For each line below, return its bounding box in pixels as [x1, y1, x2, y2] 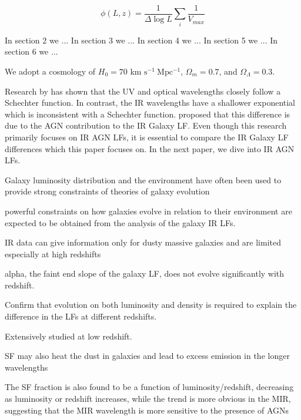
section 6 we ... [5, 45, 58, 58]
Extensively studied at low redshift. [5, 330, 132, 342]
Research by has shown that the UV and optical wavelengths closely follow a [5, 85, 281, 97]
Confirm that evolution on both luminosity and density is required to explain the [5, 298, 297, 311]
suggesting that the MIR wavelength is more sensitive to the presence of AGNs [5, 404, 289, 416]
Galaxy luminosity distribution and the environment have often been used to [5, 173, 282, 186]
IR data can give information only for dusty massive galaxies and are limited [5, 236, 282, 248]
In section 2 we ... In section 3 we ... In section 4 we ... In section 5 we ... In [5, 33, 278, 46]
